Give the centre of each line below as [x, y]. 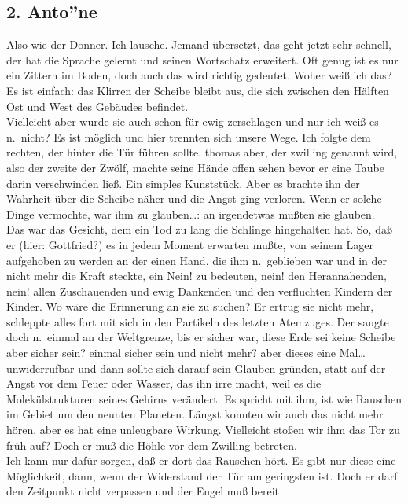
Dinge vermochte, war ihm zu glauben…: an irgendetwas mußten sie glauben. [191, 213]
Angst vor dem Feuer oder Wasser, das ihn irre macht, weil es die [164, 383]
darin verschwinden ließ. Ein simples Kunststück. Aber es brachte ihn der [183, 183]
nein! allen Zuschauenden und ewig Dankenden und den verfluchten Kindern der [200, 291]
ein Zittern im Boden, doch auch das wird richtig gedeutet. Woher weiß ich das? [199, 75]
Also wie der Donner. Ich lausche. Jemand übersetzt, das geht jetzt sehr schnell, [199, 44]
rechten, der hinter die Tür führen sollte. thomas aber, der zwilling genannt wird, [202, 152]
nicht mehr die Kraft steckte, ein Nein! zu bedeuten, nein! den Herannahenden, [197, 276]
